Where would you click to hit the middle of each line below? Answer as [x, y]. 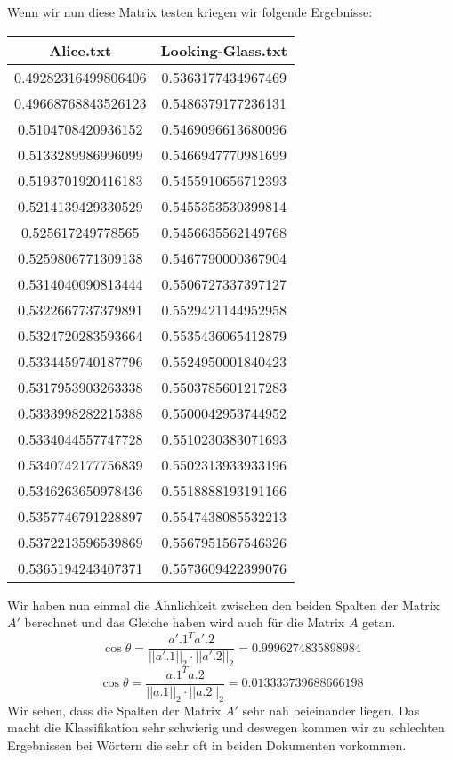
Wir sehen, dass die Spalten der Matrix [114, 710]
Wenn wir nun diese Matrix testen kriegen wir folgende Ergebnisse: [190, 12]
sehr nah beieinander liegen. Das [331, 710]
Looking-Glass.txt [224, 50]
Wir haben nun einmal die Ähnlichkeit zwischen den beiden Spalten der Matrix [223, 605]
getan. [379, 622]
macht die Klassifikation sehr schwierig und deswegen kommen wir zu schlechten [226, 727]
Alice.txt [81, 50]
